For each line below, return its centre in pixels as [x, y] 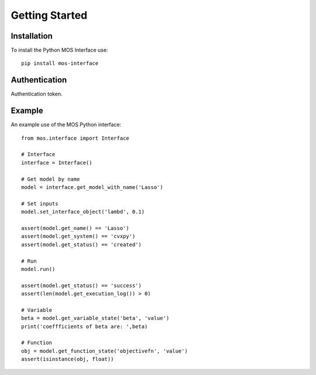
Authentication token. [37, 94]
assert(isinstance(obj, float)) [68, 359]
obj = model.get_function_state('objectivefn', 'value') [105, 351]
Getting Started [49, 15]
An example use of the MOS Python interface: [66, 125]
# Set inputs [40, 204]
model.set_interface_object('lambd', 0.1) [83, 212]
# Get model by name [51, 179]
